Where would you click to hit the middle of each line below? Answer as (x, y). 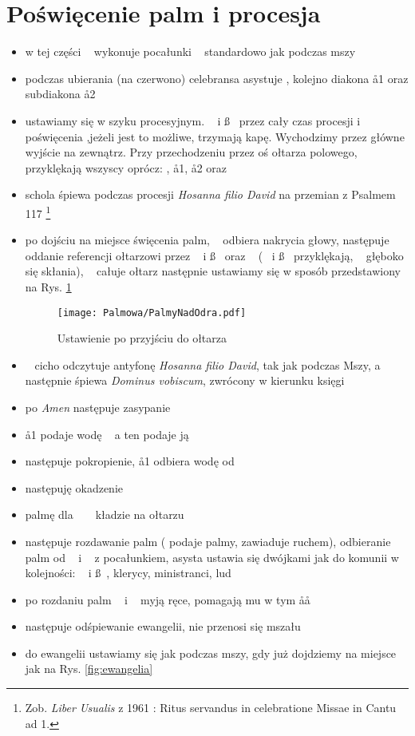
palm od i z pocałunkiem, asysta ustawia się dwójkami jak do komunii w (212, 557)
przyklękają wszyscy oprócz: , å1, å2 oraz (126, 167)
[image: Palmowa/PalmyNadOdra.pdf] (152, 313)
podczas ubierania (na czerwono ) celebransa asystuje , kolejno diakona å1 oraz (217, 78)
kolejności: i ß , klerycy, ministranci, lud (128, 573)
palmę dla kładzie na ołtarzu (105, 514)
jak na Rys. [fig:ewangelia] (89, 669)
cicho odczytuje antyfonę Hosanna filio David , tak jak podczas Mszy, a (207, 364)
